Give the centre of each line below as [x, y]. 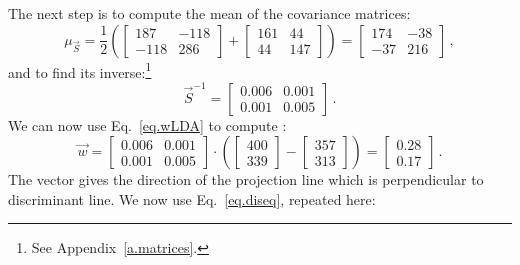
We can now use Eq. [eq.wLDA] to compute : [147, 124]
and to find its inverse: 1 [80, 70]
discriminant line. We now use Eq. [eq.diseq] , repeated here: [192, 198]
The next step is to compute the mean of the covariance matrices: [209, 13]
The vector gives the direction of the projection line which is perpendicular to [246, 179]
